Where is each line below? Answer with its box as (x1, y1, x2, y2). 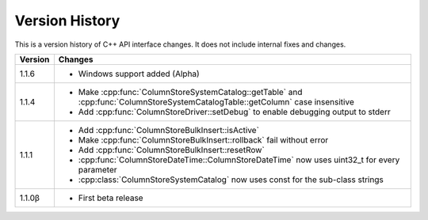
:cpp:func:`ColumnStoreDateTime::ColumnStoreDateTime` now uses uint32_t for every (78, 154, 400, 165)
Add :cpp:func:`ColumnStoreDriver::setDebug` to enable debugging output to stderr (78, 106, 392, 117)
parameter (78, 164, 118, 175)
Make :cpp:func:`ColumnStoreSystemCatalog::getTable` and (78, 86, 303, 97)
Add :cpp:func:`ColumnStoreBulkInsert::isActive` (78, 124, 259, 135)
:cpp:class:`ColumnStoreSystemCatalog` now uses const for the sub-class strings (78, 174, 384, 185)
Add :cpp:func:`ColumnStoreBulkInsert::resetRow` (78, 144, 265, 155)
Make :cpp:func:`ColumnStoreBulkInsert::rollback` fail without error (78, 135, 329, 146)
